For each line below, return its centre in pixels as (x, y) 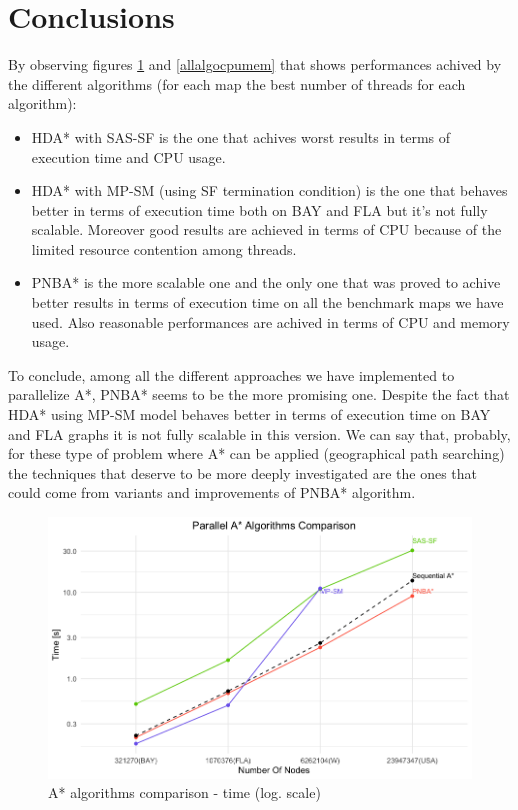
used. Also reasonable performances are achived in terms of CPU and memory (270, 321)
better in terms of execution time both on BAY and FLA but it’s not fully (259, 209)
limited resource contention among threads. (164, 248)
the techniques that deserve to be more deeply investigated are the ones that (242, 472)
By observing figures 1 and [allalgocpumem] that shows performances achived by (255, 64)
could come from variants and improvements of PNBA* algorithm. (212, 492)
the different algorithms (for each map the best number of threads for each (237, 83)
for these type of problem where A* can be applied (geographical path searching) (256, 453)
